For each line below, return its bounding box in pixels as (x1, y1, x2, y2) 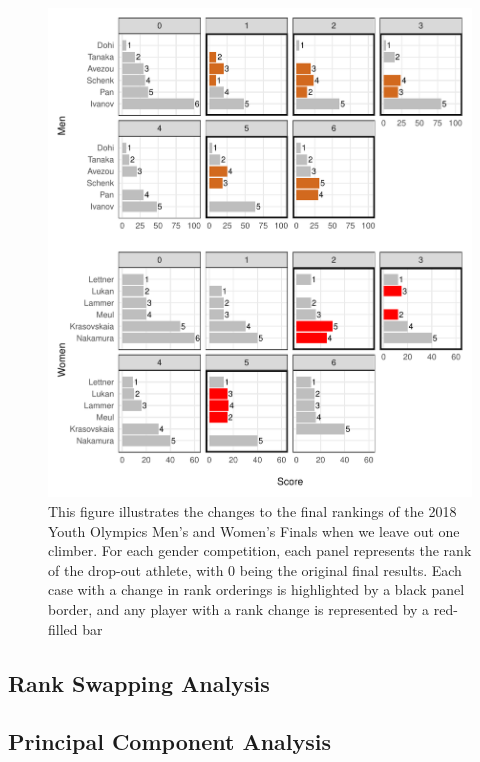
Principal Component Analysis (8, 726, 331, 757)
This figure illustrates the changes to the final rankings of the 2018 (48, 501, 457, 522)
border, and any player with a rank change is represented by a (48, 599, 430, 620)
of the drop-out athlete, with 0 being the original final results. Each (48, 559, 462, 580)
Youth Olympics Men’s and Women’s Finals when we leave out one (48, 520, 460, 541)
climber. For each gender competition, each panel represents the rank (48, 540, 472, 561)
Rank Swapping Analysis (8, 667, 270, 698)
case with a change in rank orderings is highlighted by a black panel (48, 579, 465, 600)
